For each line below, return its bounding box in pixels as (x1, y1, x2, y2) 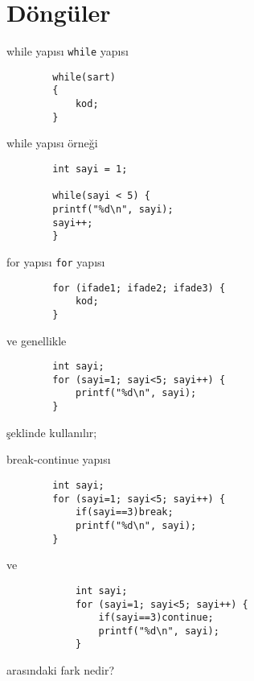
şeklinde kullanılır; (6, 423, 97, 440)
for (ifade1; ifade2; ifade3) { (52, 282, 226, 294)
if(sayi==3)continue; (98, 612, 214, 624)
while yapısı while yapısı (6, 43, 129, 60)
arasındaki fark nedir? (6, 662, 115, 679)
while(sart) (52, 71, 117, 83)
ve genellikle (6, 332, 67, 349)
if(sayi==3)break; (75, 506, 174, 518)
